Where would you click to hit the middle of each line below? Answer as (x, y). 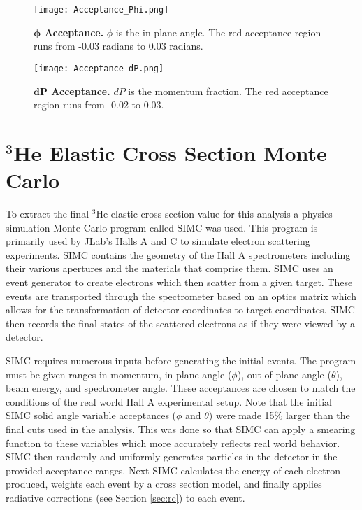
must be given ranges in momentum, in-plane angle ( (119, 374)
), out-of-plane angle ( (284, 374)
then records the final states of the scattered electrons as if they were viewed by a (180, 323)
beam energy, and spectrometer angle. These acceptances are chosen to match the (181, 388)
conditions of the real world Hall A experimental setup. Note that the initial (169, 401)
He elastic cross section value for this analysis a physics (214, 213)
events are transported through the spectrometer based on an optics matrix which (181, 296)
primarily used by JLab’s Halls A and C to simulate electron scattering (158, 241)
